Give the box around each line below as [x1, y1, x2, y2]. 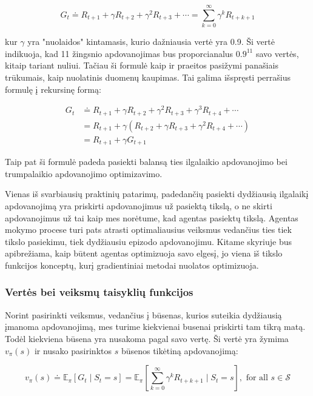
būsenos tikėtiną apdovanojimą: [121, 344, 238, 357]
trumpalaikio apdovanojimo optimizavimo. [5, 167, 163, 180]
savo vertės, [255, 47, 299, 59]
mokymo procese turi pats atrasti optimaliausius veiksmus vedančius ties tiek [5, 223, 292, 236]
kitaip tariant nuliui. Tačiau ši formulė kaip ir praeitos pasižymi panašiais [5, 59, 278, 72]
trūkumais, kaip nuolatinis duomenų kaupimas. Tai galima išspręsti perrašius [5, 70, 291, 83]
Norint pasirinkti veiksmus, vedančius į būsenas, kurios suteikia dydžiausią [5, 308, 282, 321]
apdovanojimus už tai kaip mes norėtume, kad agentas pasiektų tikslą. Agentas [5, 211, 298, 224]
